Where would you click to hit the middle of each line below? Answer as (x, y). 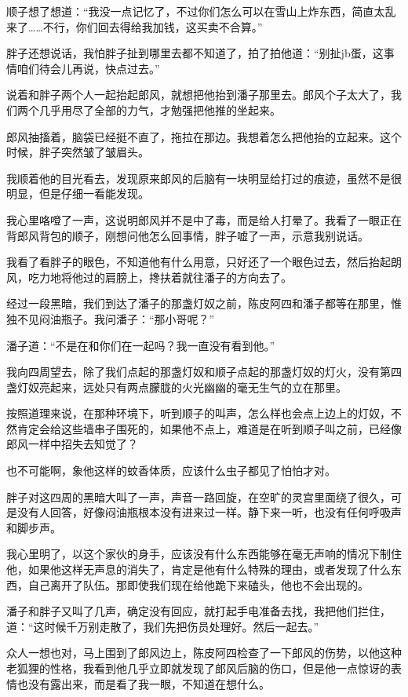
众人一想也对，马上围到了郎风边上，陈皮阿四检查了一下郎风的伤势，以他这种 (204, 653)
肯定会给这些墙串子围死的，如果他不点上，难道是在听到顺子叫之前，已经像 (209, 428)
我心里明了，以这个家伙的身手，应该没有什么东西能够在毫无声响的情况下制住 (204, 554)
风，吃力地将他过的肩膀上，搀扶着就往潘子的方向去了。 (149, 277)
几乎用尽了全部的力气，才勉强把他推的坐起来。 (160, 109)
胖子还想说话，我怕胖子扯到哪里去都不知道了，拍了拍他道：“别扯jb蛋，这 (195, 53)
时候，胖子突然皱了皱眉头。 (78, 152)
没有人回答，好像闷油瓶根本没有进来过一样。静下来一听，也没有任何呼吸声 (209, 512)
